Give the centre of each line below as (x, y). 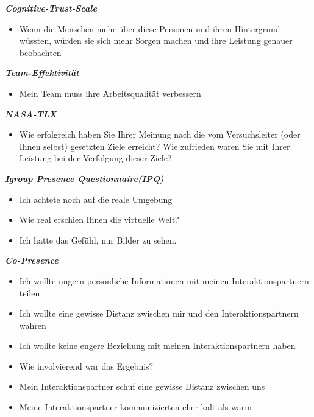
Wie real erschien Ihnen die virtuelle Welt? (99, 219)
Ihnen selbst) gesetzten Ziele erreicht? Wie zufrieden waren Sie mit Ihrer (155, 146)
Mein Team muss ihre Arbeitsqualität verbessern (110, 93)
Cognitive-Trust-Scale (51, 8)
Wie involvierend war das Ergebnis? (86, 366)
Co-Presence (32, 260)
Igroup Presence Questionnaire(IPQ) (84, 178)
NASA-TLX (31, 114)
